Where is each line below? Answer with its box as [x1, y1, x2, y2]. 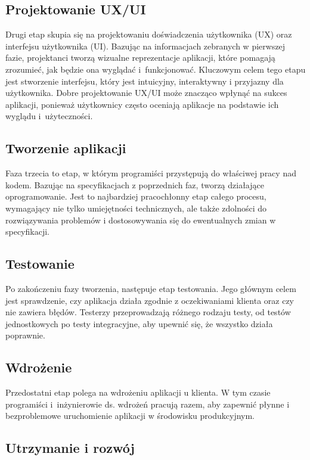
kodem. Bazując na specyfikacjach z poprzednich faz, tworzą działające [5, 178, 264, 191]
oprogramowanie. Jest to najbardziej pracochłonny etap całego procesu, [5, 190, 266, 203]
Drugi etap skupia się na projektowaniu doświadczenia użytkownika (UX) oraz [5, 28, 292, 41]
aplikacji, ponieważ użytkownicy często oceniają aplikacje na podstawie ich [5, 98, 279, 110]
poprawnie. [5, 329, 45, 341]
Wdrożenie [5, 358, 72, 377]
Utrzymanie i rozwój [5, 439, 135, 457]
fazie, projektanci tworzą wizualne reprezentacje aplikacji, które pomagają [5, 51, 275, 64]
